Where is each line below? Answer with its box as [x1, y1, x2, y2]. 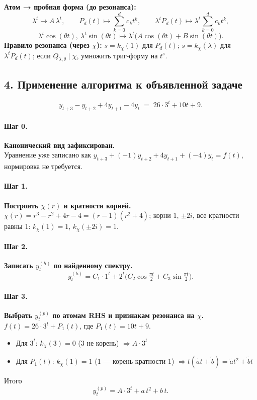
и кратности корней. [63, 200, 131, 210]
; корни [149, 210, 171, 220]
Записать [4, 260, 33, 271]
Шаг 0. [4, 120, 28, 131]
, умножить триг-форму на [76, 50, 158, 60]
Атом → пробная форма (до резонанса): [4, 2, 136, 12]
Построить [4, 200, 39, 210]
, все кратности [192, 210, 239, 220]
